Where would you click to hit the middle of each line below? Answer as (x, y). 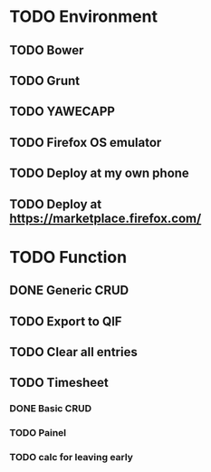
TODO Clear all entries (73, 352)
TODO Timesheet (59, 383)
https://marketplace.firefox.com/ (105, 218)
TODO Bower (47, 50)
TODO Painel (38, 433)
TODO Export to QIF (66, 321)
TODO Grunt (45, 80)
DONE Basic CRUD (51, 409)
